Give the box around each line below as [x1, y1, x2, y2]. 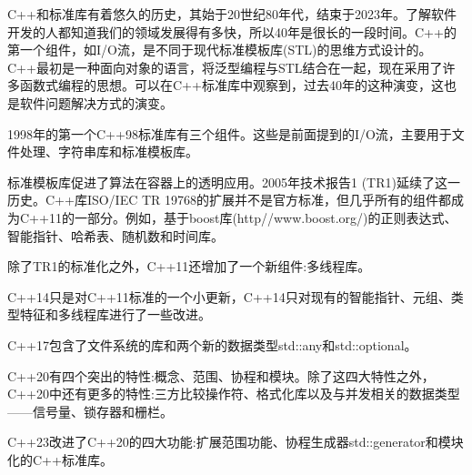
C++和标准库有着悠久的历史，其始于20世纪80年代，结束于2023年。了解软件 [7, 5, 457, 23]
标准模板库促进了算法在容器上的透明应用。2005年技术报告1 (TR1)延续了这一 [7, 172, 460, 191]
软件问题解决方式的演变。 [19, 93, 173, 112]
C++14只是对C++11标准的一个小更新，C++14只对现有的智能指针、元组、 [7, 287, 451, 306]
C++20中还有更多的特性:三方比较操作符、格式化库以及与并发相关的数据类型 [7, 384, 460, 403]
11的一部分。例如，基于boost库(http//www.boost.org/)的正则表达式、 [48, 207, 457, 227]
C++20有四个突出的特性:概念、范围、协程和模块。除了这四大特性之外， [7, 366, 435, 385]
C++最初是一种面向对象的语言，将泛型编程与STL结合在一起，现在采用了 [7, 57, 443, 76]
